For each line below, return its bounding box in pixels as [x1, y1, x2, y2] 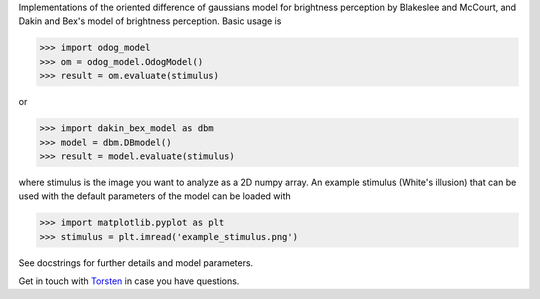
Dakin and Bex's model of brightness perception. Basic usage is [18, 15, 282, 27]
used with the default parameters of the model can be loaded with [18, 190, 292, 202]
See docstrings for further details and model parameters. [18, 256, 254, 269]
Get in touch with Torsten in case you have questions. [18, 275, 240, 287]
